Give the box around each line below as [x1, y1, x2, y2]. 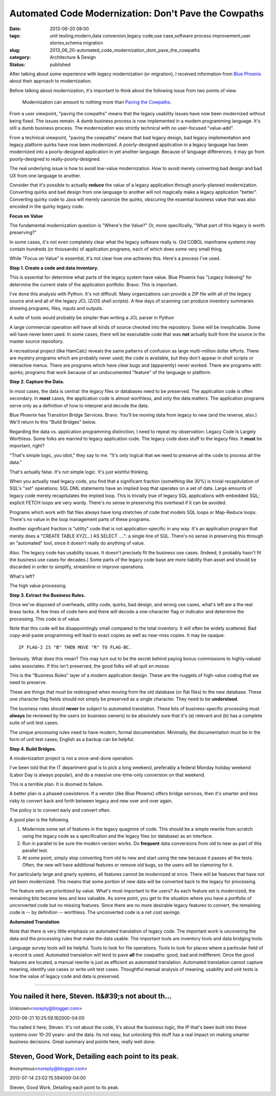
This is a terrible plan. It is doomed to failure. [9, 781, 103, 788]
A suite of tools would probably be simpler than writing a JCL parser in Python [9, 315, 174, 321]
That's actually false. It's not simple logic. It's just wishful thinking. [9, 469, 149, 475]
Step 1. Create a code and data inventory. [9, 264, 99, 271]
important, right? [9, 443, 44, 449]
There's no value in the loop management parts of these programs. [9, 516, 151, 522]
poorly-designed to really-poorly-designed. [9, 156, 101, 162]
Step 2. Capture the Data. [9, 379, 64, 385]
